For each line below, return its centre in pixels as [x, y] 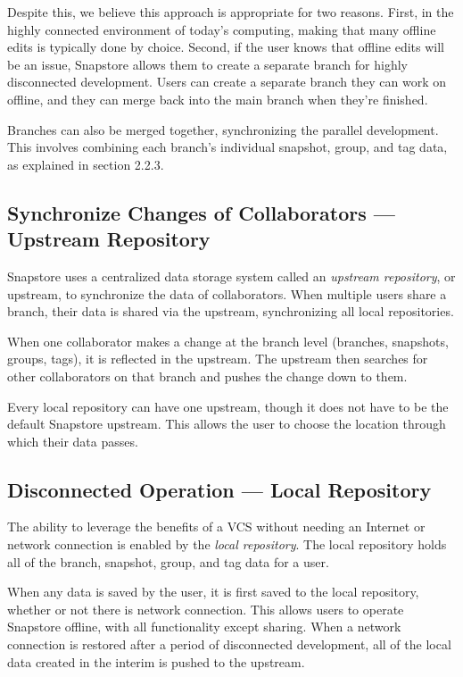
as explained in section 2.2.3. [86, 164]
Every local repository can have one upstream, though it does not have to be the [228, 406]
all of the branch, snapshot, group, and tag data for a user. [168, 561]
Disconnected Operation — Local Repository [219, 489]
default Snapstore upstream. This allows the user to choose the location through [227, 424]
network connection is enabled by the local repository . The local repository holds [227, 544]
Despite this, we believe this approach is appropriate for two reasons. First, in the [231, 12]
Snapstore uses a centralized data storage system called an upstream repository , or [231, 276]
